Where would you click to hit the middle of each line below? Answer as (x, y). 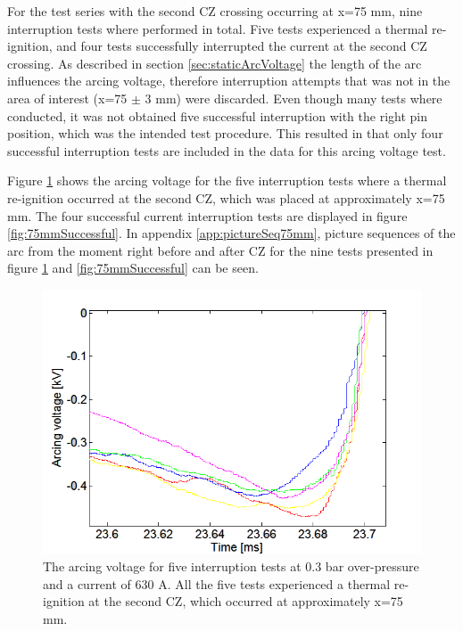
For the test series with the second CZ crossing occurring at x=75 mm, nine (215, 11)
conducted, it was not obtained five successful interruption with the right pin (218, 115)
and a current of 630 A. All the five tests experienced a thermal (217, 583)
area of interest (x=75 (67, 98)
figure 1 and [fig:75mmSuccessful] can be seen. (133, 268)
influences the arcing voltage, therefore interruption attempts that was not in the (229, 81)
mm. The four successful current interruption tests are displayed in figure (207, 215)
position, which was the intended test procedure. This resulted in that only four (225, 133)
